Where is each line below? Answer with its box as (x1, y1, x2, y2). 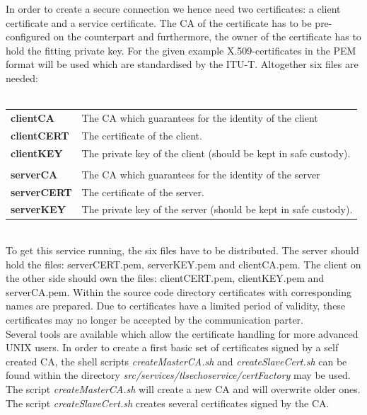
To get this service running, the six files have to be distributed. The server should (6, 243, 359, 258)
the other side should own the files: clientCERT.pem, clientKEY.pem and (6, 271, 325, 285)
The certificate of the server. (81, 184, 204, 199)
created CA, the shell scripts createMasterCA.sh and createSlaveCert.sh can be (6, 353, 347, 368)
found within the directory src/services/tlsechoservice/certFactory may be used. (6, 368, 351, 382)
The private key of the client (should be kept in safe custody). (81, 145, 351, 160)
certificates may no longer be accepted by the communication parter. (6, 312, 303, 327)
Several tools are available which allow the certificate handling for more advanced (6, 326, 359, 341)
